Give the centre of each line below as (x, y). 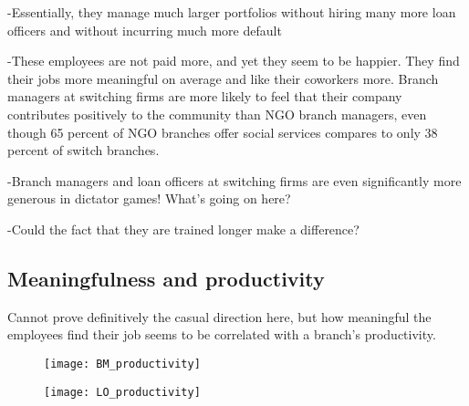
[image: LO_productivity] (122, 392)
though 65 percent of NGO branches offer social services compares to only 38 (223, 132)
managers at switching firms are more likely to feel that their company (205, 96)
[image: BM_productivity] (122, 364)
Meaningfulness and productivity (166, 278)
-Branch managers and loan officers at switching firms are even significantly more (234, 180)
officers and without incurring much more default (145, 30)
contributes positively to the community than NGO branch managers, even (217, 114)
